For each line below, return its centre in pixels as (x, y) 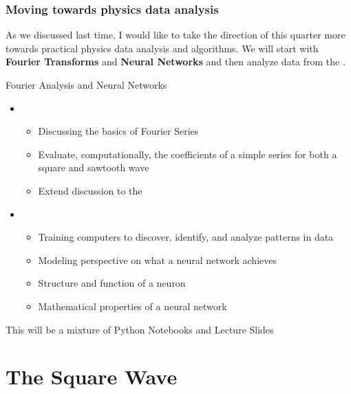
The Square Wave (92, 376)
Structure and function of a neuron (112, 283)
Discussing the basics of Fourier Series (118, 131)
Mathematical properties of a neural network (132, 306)
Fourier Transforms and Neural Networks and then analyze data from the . (175, 62)
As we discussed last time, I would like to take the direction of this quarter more (175, 35)
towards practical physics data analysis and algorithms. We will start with (162, 48)
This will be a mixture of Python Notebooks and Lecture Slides (140, 329)
